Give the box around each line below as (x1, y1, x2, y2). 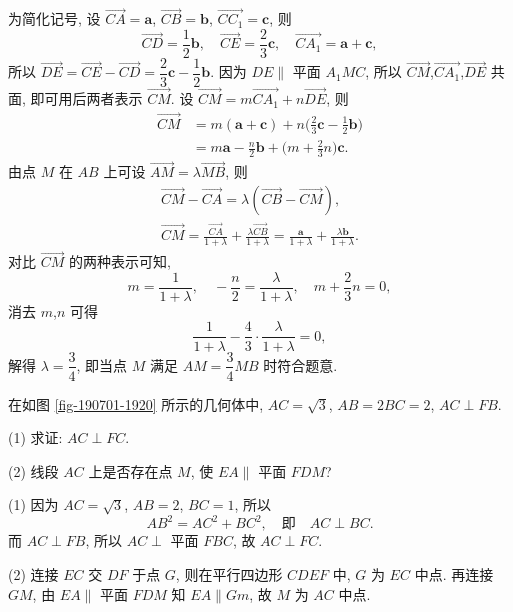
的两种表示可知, (68, 251, 171, 272)
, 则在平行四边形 (175, 564, 283, 585)
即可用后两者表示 (30, 88, 143, 109)
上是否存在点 (88, 460, 173, 481)
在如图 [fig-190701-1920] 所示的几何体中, (8, 393, 264, 414)
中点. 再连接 (414, 564, 494, 585)
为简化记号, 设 (8, 8, 101, 29)
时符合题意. (263, 354, 338, 375)
